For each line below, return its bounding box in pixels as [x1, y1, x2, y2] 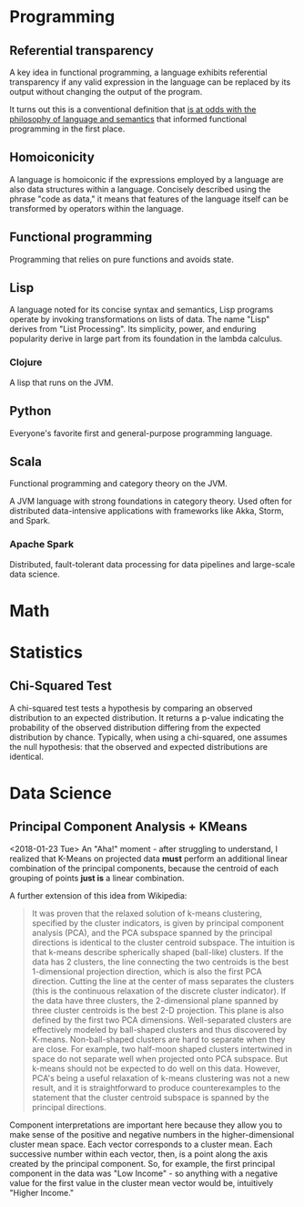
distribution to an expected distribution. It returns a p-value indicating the [9, 712, 284, 723]
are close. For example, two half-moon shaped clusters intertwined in [31, 1043, 293, 1055]
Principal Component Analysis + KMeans [9, 819, 248, 835]
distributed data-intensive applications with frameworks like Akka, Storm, [9, 505, 284, 516]
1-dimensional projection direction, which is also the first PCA [31, 965, 262, 977]
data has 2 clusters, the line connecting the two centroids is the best [31, 956, 289, 967]
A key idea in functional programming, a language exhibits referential [9, 67, 268, 78]
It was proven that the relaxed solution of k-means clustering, [31, 908, 262, 919]
